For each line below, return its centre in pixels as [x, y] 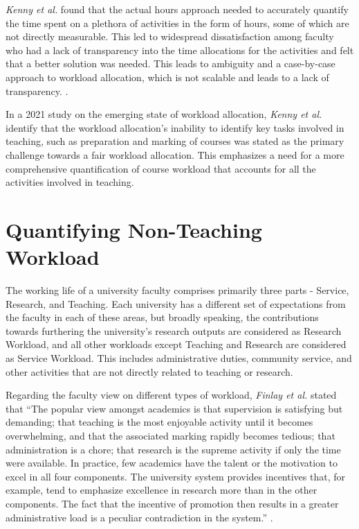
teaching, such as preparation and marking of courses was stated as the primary [175, 141]
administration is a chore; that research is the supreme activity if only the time [173, 449]
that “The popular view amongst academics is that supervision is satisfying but [174, 408]
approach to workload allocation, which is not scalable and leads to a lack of [167, 77]
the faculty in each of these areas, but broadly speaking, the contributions [162, 317]
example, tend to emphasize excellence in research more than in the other [162, 490]
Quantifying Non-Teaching [134, 229]
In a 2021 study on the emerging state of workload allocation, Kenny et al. [164, 114]
